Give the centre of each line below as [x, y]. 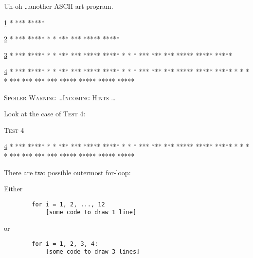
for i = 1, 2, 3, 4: [65, 244]
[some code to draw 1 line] [91, 212]
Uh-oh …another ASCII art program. [59, 6]
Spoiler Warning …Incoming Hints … [60, 97]
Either [13, 189]
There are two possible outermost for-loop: [67, 172]
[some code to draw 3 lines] [93, 252]
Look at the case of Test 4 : [45, 114]
